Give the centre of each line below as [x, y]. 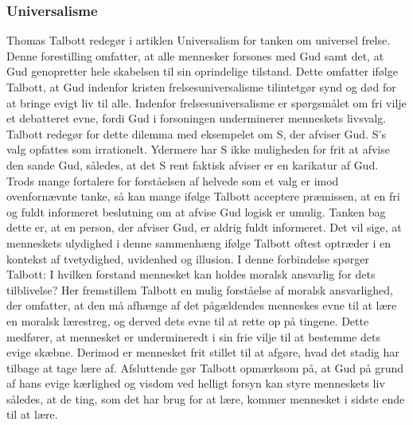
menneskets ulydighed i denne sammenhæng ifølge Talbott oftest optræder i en [199, 242]
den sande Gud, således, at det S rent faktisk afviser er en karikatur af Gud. [193, 164]
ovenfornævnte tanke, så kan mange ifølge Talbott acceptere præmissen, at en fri [203, 196]
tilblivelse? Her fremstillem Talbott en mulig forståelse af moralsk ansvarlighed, [200, 289]
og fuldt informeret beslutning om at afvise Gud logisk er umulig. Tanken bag [196, 211]
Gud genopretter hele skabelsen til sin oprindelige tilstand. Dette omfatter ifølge [202, 71]
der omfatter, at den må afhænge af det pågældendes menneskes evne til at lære [202, 305]
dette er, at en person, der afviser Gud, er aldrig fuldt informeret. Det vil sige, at [204, 227]
